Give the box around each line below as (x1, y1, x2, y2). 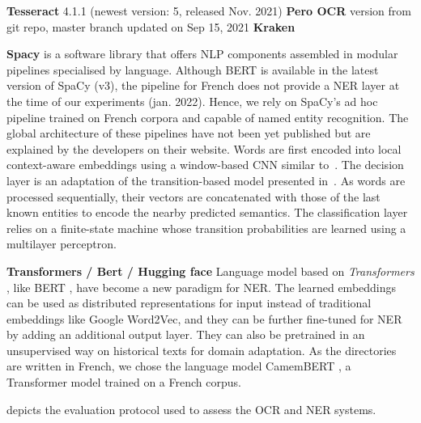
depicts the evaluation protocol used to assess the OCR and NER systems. (6, 400, 376, 417)
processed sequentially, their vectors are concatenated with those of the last (6, 188, 381, 205)
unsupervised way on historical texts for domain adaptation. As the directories (6, 341, 397, 358)
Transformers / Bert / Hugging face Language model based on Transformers (6, 262, 415, 279)
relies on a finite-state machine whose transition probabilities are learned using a (6, 219, 406, 236)
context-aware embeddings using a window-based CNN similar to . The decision (6, 156, 404, 173)
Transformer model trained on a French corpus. (6, 374, 241, 391)
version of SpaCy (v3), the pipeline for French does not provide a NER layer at (6, 77, 400, 94)
